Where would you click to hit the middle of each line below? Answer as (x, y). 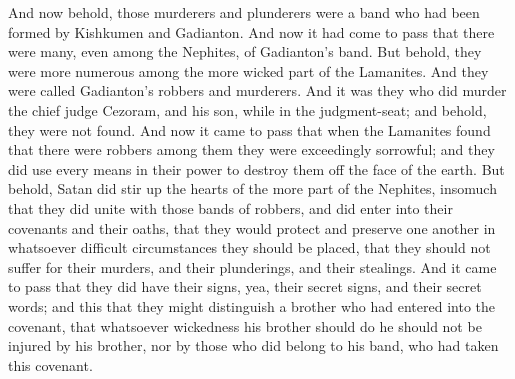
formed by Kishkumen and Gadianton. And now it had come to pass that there (251, 31)
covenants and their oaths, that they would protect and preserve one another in (252, 227)
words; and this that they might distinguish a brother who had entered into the (252, 305)
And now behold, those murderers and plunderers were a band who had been (244, 12)
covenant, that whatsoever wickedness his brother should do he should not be (245, 325)
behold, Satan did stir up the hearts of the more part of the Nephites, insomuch (252, 188)
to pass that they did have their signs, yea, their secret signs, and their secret (245, 286)
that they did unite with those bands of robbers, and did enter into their (230, 207)
